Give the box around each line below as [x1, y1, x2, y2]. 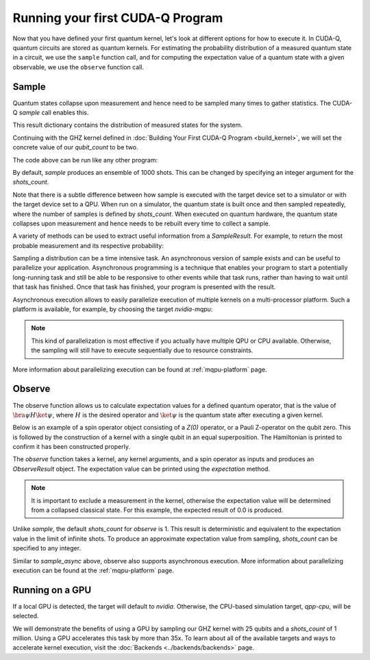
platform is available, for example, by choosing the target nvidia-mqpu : [12, 305, 213, 313]
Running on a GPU [12, 584, 92, 596]
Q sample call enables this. [12, 108, 89, 117]
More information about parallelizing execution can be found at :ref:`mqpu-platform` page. [12, 365, 267, 374]
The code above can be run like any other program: [12, 156, 158, 164]
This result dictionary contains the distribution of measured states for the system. [12, 121, 243, 130]
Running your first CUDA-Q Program [12, 10, 223, 25]
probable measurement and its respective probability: [12, 241, 164, 249]
